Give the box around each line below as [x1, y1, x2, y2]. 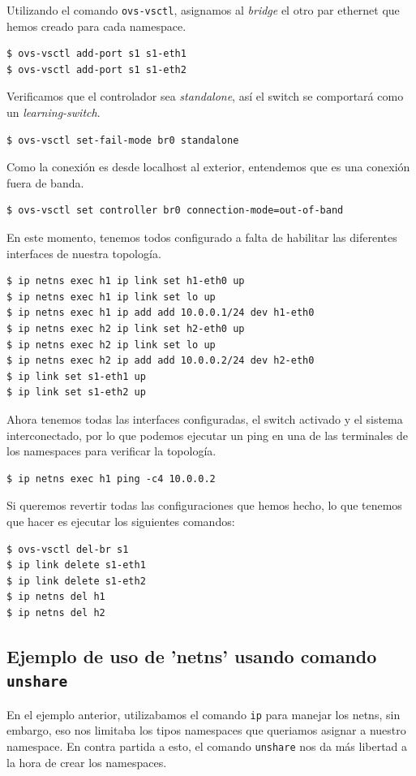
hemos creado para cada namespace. [6, 17, 187, 34]
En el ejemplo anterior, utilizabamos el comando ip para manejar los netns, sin [6, 705, 401, 722]
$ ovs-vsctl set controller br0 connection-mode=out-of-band [6, 205, 344, 217]
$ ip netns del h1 [6, 591, 105, 603]
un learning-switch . [6, 104, 101, 121]
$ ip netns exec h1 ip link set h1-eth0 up [6, 275, 245, 287]
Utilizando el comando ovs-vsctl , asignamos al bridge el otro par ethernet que [6, 2, 400, 18]
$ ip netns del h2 [6, 606, 105, 619]
